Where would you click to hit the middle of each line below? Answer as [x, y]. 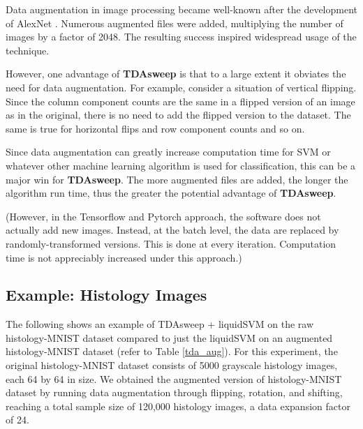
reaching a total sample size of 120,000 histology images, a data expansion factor [178, 406]
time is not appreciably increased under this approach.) [124, 257]
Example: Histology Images [106, 295]
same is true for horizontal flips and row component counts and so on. [155, 128]
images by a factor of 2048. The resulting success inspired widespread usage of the [181, 37]
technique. [28, 50]
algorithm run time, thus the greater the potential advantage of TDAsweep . [171, 193]
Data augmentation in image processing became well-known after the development [181, 9]
